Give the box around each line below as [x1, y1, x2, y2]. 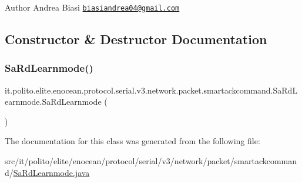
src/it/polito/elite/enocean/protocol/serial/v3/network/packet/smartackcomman [5, 155, 297, 167]
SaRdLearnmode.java [13, 166, 90, 178]
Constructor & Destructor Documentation [5, 30, 267, 48]
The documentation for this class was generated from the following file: [5, 135, 260, 147]
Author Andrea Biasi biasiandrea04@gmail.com [5, 1, 180, 13]
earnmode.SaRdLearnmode [5, 95, 102, 108]
